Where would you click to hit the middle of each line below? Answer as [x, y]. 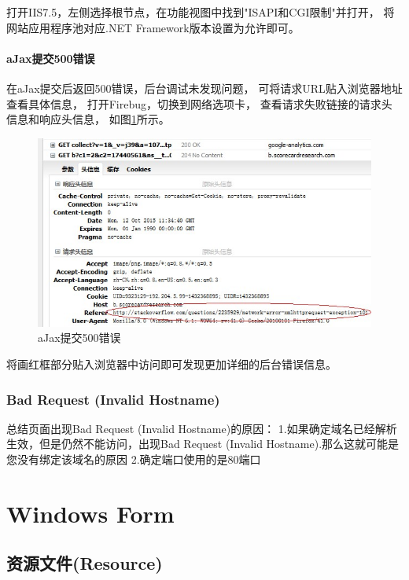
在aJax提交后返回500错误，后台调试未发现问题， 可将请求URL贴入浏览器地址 [204, 88]
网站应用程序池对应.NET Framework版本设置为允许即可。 [153, 27]
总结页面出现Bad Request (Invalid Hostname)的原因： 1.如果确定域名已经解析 [202, 428]
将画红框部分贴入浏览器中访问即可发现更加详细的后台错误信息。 [171, 364]
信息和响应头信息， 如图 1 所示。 [88, 119]
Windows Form [90, 513]
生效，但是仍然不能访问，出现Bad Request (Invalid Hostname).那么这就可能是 [203, 444]
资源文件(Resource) [85, 563]
